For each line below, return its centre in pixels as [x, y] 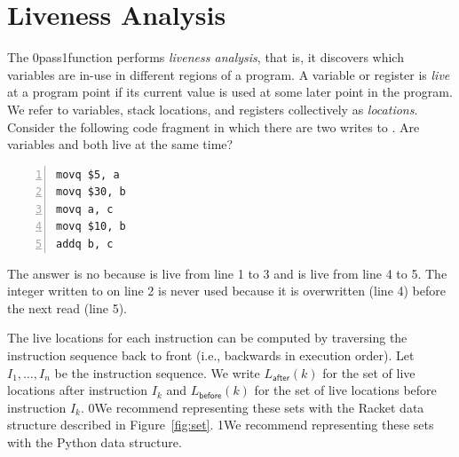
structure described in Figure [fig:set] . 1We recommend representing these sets [221, 425]
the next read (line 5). [67, 307]
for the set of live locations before [345, 390]
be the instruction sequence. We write [157, 372]
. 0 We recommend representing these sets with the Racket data [252, 407]
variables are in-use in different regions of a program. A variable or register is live [229, 74]
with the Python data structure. [95, 442]
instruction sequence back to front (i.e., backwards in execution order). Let [211, 355]
